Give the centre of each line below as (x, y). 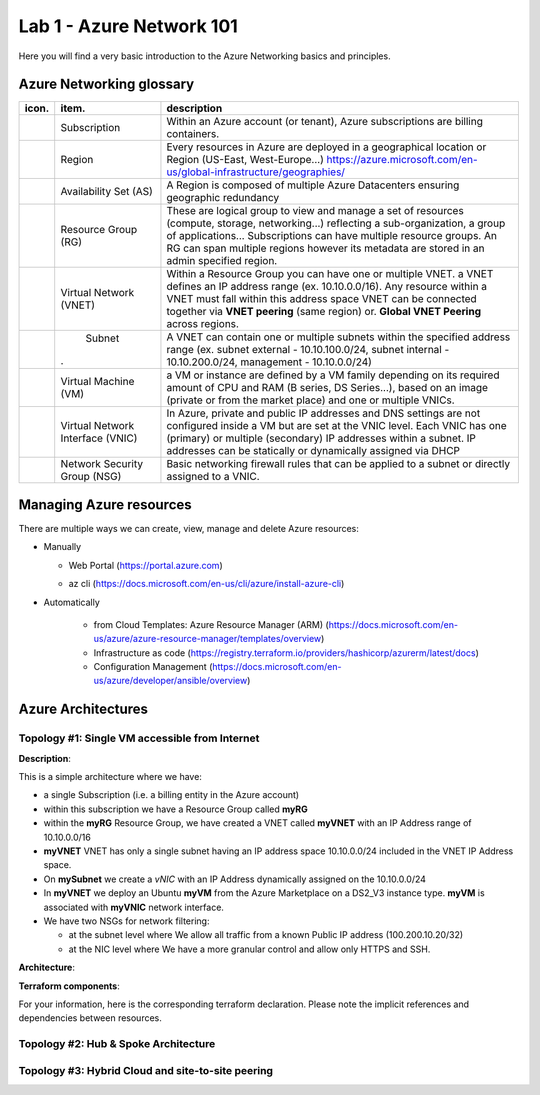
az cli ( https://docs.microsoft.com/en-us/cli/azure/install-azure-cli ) (206, 584)
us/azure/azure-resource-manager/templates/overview (207, 639)
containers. (193, 134)
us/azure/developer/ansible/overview (170, 681)
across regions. (203, 324)
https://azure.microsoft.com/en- (402, 160)
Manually (62, 547)
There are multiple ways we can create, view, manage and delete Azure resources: (189, 528)
